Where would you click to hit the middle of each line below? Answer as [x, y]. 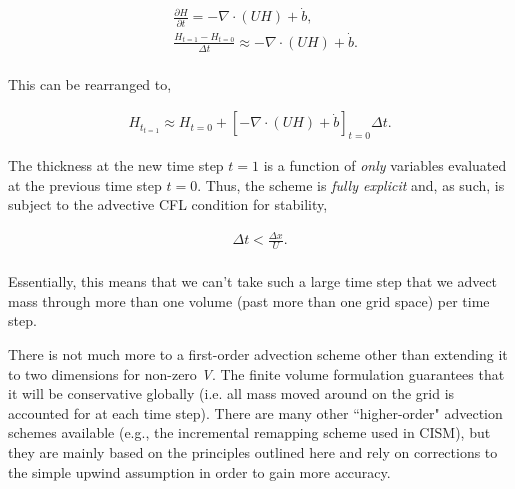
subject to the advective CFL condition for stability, [168, 204]
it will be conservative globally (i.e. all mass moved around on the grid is [231, 393]
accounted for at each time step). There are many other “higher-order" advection [255, 412]
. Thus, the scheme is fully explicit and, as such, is [351, 184]
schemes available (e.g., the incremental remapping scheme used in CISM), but [249, 432]
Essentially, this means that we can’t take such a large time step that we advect [253, 281]
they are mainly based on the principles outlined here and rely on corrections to [253, 452]
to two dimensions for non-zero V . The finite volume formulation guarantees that [256, 373]
